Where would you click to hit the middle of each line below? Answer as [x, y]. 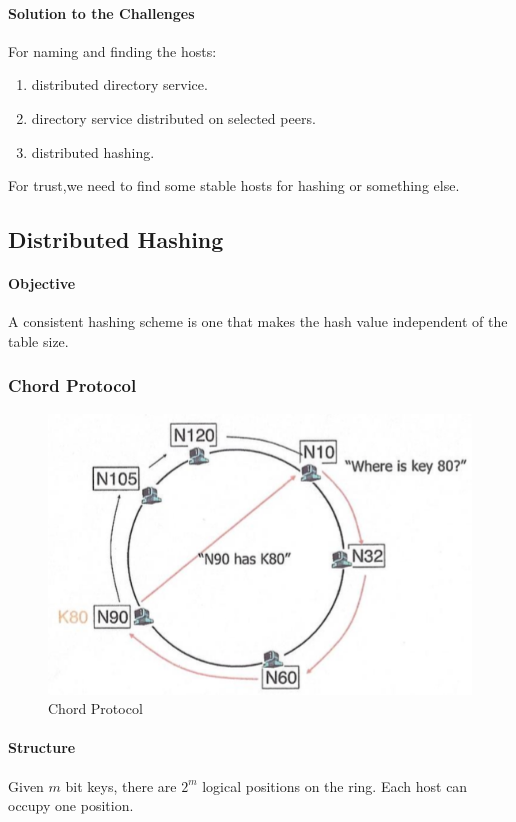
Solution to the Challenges [101, 12]
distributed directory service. [119, 84]
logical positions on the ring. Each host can [335, 785]
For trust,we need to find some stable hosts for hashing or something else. [234, 185]
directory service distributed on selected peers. [173, 117]
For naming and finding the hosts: [112, 50]
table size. [38, 340]
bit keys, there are [121, 785]
